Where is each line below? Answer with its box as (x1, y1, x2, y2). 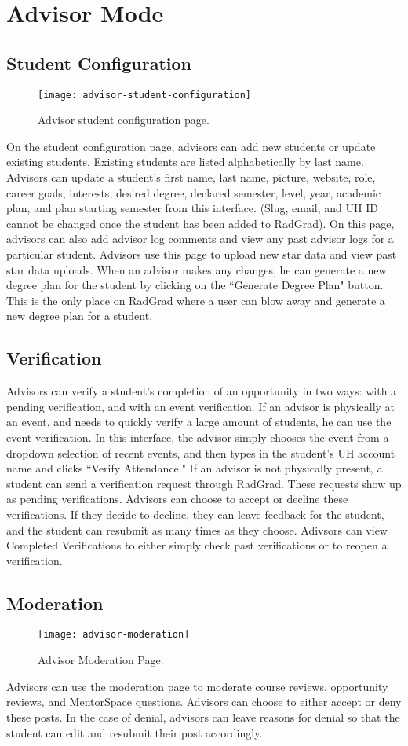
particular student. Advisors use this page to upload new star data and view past (6, 245, 397, 262)
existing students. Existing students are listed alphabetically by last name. (6, 153, 364, 170)
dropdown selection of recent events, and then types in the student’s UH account (6, 444, 395, 461)
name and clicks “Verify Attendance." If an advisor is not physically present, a (6, 460, 383, 476)
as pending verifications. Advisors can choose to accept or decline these (6, 491, 348, 507)
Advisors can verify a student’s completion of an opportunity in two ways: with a (6, 383, 397, 399)
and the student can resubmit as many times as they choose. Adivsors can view (6, 521, 388, 538)
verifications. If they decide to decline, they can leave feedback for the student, (6, 505, 384, 522)
